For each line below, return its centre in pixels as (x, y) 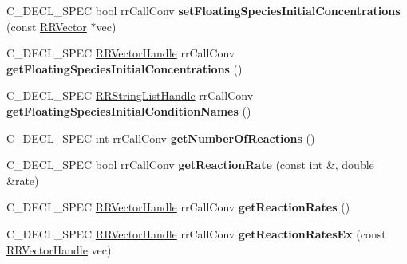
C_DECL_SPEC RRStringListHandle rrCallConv (130, 95)
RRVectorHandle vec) (59, 249)
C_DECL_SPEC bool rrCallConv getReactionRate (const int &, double (190, 165)
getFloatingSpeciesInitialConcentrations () (124, 68)
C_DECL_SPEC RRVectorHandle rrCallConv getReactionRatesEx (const (196, 233)
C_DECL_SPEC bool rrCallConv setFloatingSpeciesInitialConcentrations (203, 10)
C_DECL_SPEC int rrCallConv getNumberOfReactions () (161, 138)
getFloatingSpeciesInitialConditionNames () (129, 110)
